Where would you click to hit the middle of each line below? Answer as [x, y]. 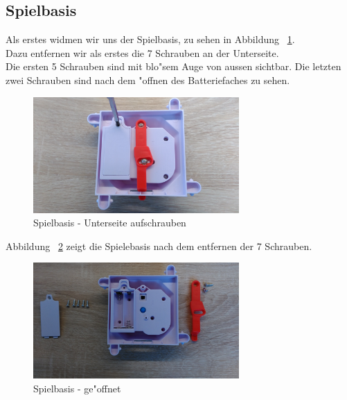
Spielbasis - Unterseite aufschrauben [110, 223]
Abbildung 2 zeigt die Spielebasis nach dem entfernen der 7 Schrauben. [159, 245]
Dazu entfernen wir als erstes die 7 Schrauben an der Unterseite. [142, 52]
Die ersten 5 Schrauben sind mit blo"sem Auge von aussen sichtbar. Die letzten [173, 66]
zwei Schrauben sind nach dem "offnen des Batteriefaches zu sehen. [148, 80]
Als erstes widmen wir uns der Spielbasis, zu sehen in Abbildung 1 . [150, 39]
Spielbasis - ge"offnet [77, 388]
